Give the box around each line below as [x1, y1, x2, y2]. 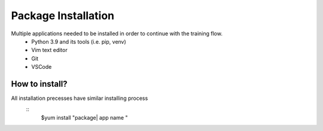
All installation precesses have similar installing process [11, 95, 148, 102]
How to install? [11, 78, 68, 89]
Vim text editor [31, 47, 68, 54]
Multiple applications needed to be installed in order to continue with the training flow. [11, 30, 223, 37]
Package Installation [11, 9, 115, 22]
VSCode [31, 63, 52, 71]
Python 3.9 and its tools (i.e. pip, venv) [31, 38, 127, 45]
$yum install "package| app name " [41, 114, 128, 121]
